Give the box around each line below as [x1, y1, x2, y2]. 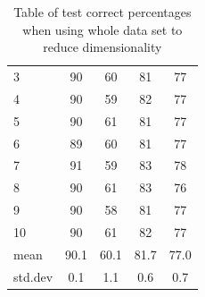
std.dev [13, 267, 53, 285]
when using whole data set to [22, 20, 183, 38]
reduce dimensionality [43, 38, 162, 56]
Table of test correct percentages [13, 3, 192, 21]
